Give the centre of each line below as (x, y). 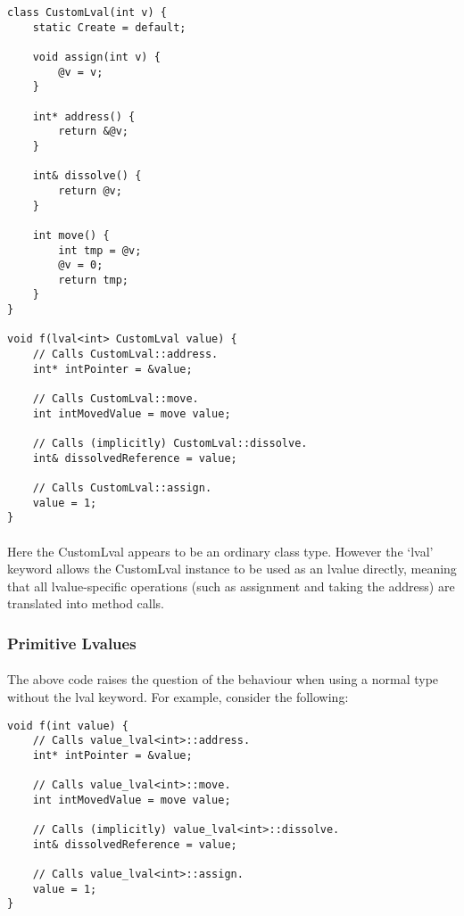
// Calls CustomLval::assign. (122, 488)
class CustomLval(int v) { (87, 12)
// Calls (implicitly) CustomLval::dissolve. (170, 444)
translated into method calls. (86, 603)
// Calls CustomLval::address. (125, 355)
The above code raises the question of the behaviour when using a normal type (223, 679)
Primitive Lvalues (72, 643)
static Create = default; (109, 27)
